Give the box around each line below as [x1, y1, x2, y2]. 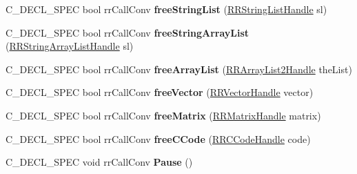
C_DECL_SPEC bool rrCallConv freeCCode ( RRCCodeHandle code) [6, 131, 311, 146]
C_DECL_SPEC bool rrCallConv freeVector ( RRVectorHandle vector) [6, 85, 314, 99]
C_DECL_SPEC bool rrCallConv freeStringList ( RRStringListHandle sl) [6, 2, 327, 16]
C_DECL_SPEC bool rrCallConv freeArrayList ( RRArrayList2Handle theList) [6, 61, 352, 76]
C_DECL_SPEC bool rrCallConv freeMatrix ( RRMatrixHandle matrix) [6, 108, 321, 122]
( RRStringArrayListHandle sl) [6, 39, 134, 53]
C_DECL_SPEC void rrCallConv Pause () [6, 155, 193, 169]
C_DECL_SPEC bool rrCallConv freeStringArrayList [6, 25, 249, 39]
